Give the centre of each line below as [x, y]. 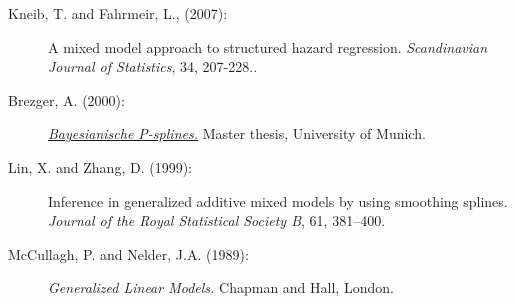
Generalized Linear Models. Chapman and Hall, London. [221, 287]
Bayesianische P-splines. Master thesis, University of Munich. [237, 133]
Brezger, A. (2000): [66, 99]
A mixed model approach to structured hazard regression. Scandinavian [268, 46]
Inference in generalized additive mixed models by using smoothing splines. [278, 200]
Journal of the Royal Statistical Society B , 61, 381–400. [217, 220]
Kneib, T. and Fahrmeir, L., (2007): [118, 13]
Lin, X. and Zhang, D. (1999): [100, 166]
